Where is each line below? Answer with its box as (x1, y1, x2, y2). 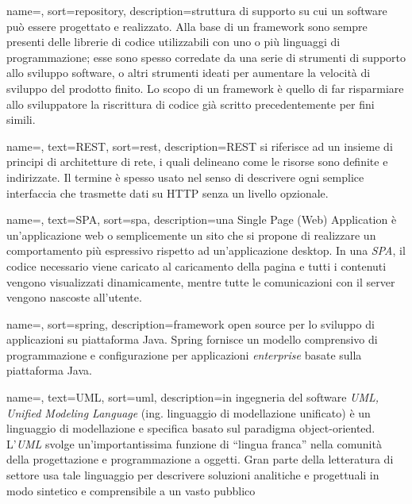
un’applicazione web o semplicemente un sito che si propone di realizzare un (6, 226, 376, 243)
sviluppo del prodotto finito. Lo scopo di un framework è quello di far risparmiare (6, 79, 404, 96)
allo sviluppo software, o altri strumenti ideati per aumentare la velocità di (6, 64, 371, 81)
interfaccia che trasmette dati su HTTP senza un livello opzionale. (6, 184, 329, 201)
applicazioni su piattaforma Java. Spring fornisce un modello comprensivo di (6, 331, 378, 348)
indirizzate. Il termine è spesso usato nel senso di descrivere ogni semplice (6, 168, 364, 185)
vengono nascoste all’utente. (6, 289, 142, 306)
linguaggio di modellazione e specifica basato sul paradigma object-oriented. (6, 420, 375, 437)
